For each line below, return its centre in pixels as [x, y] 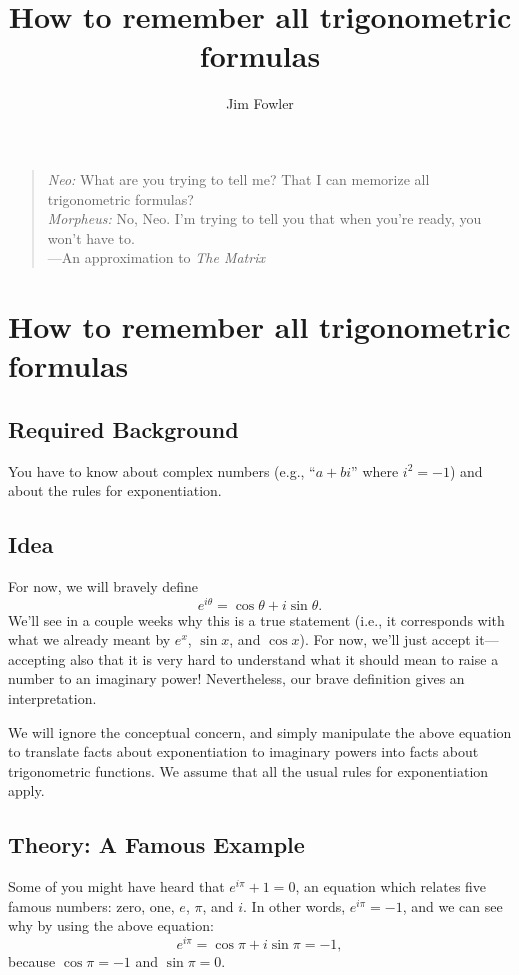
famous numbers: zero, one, [91, 905]
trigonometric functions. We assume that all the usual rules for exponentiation [248, 770]
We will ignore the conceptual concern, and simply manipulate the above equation [260, 731]
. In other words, [294, 905]
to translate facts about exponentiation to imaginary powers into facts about [243, 751]
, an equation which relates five [391, 886]
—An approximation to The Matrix [156, 257]
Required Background [123, 428]
